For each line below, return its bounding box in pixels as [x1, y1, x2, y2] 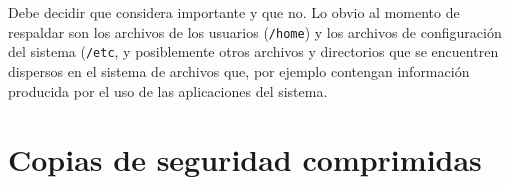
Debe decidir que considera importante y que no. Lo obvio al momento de [8, 2, 460, 22]
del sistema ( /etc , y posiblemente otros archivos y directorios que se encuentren [8, 41, 499, 62]
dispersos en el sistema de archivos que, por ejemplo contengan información [8, 60, 470, 81]
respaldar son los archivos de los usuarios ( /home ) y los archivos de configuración [8, 21, 502, 42]
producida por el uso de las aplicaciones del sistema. [8, 80, 328, 101]
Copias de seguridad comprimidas [8, 139, 482, 180]
